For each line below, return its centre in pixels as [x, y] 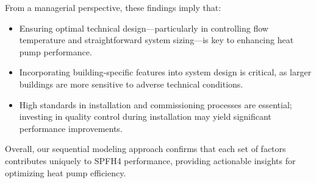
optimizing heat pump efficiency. [66, 172]
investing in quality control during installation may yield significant [145, 116]
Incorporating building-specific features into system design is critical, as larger [165, 72]
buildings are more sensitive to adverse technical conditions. [131, 84]
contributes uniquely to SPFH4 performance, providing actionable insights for [150, 160]
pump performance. [56, 51]
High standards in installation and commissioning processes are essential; [156, 104]
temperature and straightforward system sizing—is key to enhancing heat [156, 40]
